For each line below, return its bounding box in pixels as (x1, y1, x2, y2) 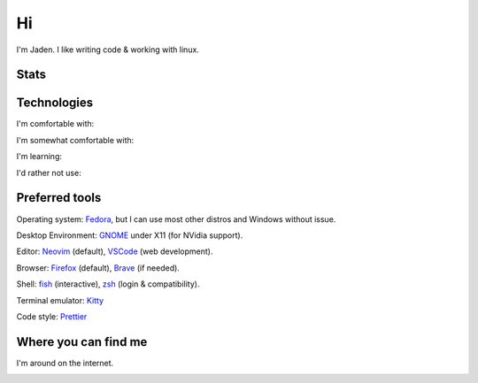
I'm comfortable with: (16, 119, 95, 129)
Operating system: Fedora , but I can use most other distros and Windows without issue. (16, 213, 336, 225)
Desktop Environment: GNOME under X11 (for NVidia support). (16, 230, 243, 241)
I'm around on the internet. (16, 357, 114, 368)
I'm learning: (16, 151, 62, 162)
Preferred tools (16, 190, 102, 205)
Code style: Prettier (16, 310, 88, 322)
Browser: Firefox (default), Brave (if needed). (16, 262, 181, 273)
